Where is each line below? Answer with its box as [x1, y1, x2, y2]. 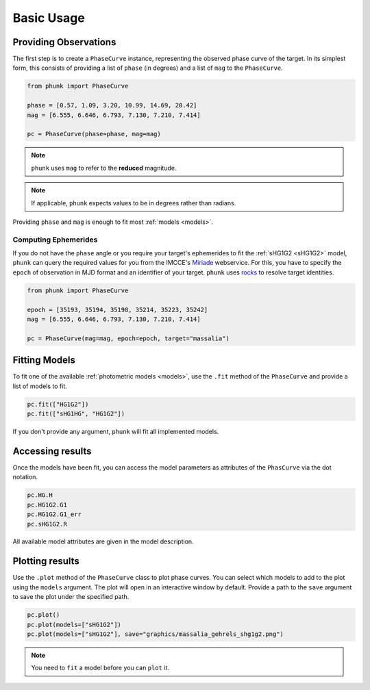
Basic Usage [12, 10, 85, 25]
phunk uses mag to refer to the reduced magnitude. [31, 164, 177, 172]
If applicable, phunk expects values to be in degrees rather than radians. [31, 199, 236, 207]
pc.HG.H [27, 491, 53, 499]
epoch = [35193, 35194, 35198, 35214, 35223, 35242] [27, 305, 208, 314]
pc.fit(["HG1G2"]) [27, 400, 89, 408]
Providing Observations [12, 36, 116, 48]
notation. [12, 473, 38, 481]
